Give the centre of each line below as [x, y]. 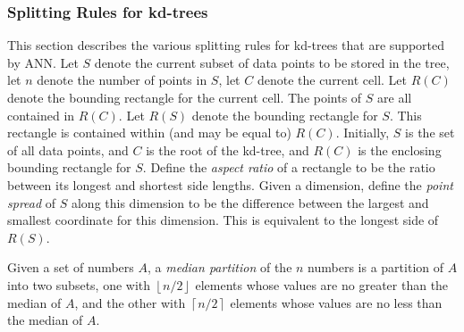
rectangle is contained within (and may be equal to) [149, 133]
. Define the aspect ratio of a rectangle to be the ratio [289, 167]
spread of [32, 202]
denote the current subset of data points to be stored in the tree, [272, 62]
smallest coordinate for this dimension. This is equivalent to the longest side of [223, 220]
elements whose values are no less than [336, 302]
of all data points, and [68, 149]
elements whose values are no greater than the [322, 284]
